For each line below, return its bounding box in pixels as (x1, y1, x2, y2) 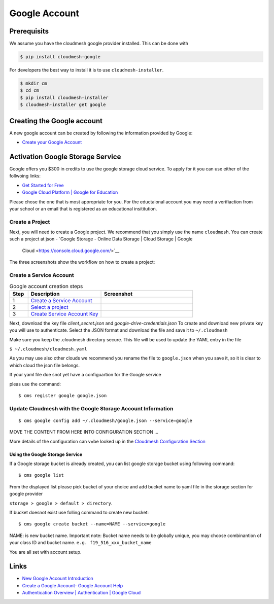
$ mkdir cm (20, 81, 47, 86)
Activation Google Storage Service (9, 152, 121, 161)
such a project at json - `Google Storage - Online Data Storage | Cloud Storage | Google (9, 236, 193, 242)
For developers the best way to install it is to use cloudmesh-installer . (9, 67, 164, 73)
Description (30, 290, 60, 297)
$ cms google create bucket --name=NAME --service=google (18, 521, 166, 527)
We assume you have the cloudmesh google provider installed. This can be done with (9, 41, 189, 47)
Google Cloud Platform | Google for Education (22, 189, 118, 195)
